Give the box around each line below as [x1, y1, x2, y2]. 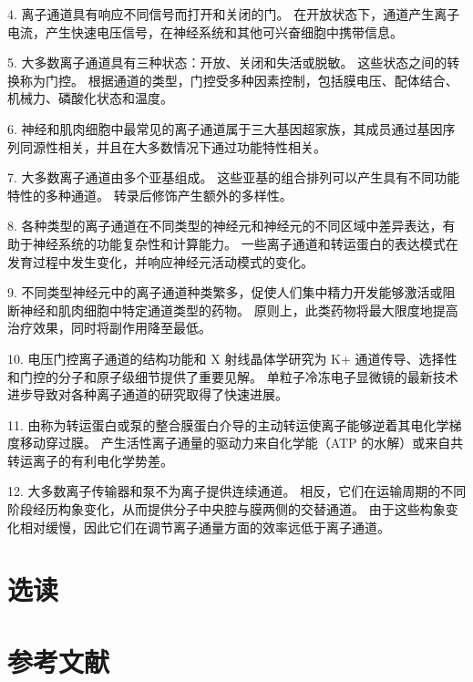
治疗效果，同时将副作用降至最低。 [7, 318, 211, 337]
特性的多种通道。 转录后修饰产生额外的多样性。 [7, 185, 293, 204]
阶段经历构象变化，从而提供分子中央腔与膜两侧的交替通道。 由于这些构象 [7, 500, 446, 519]
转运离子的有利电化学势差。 [7, 450, 173, 470]
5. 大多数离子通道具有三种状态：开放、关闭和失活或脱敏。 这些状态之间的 [7, 53, 447, 72]
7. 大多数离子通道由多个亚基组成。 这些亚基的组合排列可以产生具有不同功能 [7, 168, 460, 187]
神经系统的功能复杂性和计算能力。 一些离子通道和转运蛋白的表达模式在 [32, 233, 458, 253]
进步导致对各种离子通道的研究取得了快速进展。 [7, 385, 288, 404]
